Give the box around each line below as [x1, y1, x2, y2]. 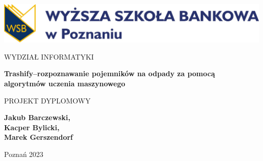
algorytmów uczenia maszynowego [4, 78, 125, 89]
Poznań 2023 [4, 149, 43, 159]
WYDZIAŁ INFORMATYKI [4, 51, 94, 62]
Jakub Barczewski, [4, 112, 70, 123]
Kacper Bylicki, [4, 122, 60, 132]
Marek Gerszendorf [4, 132, 73, 142]
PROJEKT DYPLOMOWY [4, 95, 91, 105]
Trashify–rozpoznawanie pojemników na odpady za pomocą [4, 68, 215, 79]
